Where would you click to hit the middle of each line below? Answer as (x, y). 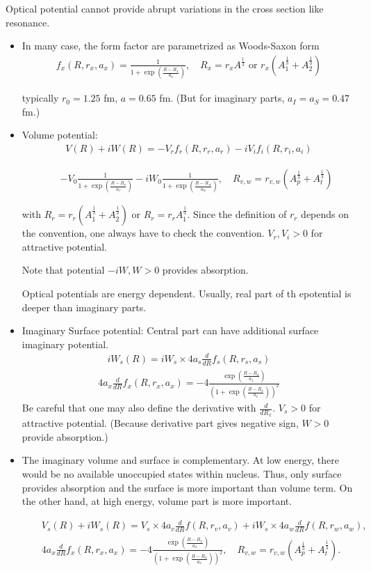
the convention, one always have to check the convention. (143, 233)
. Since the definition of (237, 214)
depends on (325, 214)
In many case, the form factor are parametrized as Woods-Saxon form (171, 46)
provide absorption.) (65, 436)
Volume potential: (60, 135)
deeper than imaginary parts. (84, 307)
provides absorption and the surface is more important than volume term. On (187, 487)
